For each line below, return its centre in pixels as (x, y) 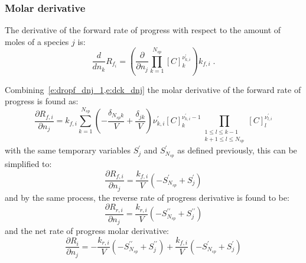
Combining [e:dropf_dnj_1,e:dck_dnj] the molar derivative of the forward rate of (153, 89)
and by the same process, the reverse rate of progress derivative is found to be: (147, 197)
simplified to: (28, 164)
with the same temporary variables (68, 150)
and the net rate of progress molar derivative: (87, 231)
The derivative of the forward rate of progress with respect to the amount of (143, 30)
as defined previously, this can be (237, 150)
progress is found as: (42, 101)
